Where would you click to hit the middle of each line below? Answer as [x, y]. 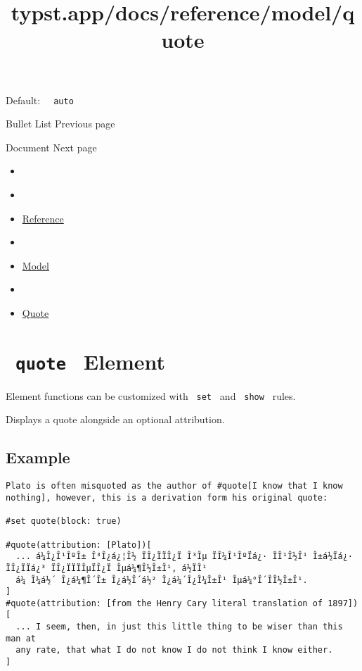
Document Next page [51, 147]
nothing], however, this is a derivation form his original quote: [167, 497]
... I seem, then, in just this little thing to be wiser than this [179, 627]
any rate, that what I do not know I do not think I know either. [174, 650]
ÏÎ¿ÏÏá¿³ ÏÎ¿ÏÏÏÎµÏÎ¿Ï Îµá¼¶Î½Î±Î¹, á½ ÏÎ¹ [106, 568]
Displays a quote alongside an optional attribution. [115, 419]
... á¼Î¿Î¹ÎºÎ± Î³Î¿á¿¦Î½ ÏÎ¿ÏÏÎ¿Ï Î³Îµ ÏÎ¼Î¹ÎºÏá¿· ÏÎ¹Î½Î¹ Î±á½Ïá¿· [184, 557]
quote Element [90, 361]
